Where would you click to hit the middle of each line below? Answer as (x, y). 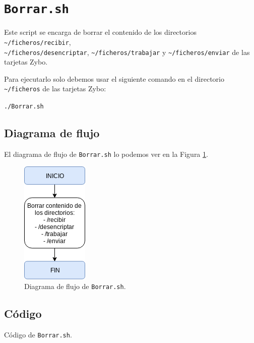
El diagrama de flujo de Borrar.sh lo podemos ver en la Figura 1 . (106, 154)
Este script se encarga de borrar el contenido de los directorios (100, 32)
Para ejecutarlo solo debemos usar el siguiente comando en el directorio (114, 78)
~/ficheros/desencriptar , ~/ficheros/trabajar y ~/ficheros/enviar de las (127, 52)
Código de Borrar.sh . (38, 334)
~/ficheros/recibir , (38, 42)
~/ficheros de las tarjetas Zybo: (55, 89)
